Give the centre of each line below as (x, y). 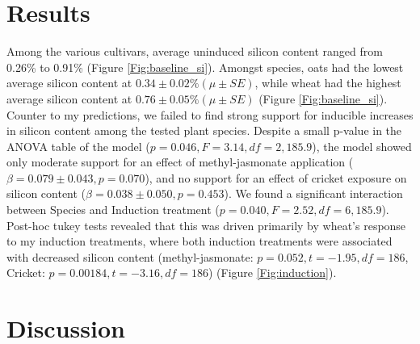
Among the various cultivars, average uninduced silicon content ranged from (195, 51)
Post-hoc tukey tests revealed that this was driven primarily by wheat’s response (206, 225)
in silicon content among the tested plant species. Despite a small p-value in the (204, 130)
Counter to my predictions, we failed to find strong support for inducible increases (210, 114)
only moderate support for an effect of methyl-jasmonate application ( (180, 162)
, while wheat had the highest (328, 83)
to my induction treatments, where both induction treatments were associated (199, 241)
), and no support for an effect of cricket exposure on (276, 177)
